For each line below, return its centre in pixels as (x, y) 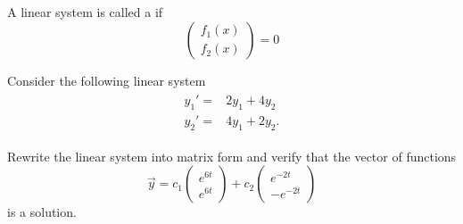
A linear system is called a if (85, 12)
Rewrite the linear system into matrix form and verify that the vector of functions (232, 156)
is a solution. (42, 212)
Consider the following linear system (107, 80)
